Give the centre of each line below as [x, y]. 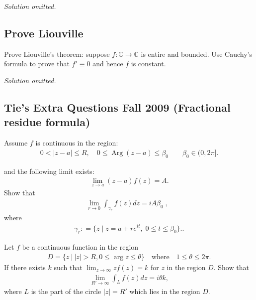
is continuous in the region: [77, 143]
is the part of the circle [66, 291]
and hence [108, 64]
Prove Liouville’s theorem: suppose [57, 54]
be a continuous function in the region [80, 247]
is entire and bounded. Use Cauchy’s [197, 54]
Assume [16, 143]
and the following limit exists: [49, 171]
